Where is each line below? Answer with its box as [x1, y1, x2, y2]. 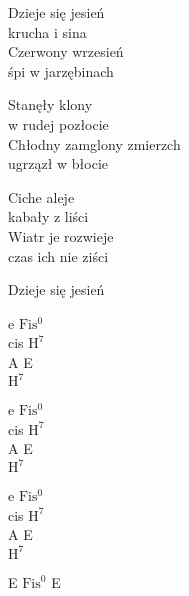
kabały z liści [8, 206, 89, 227]
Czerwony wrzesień [8, 41, 124, 62]
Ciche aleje [8, 186, 75, 207]
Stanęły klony [8, 94, 93, 115]
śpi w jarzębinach [8, 60, 114, 81]
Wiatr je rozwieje [8, 225, 114, 246]
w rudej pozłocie [8, 113, 109, 134]
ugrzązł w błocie [8, 153, 109, 174]
